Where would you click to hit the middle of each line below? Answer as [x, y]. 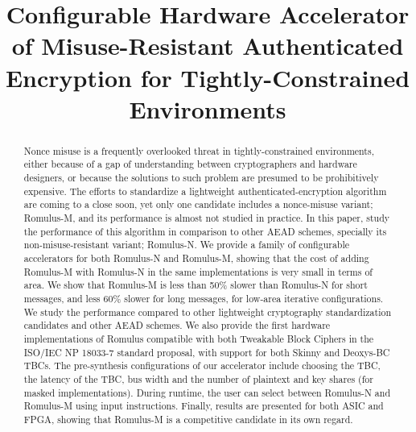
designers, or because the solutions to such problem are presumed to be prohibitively [201, 178]
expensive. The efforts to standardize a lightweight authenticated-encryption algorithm [205, 191]
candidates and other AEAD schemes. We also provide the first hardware [177, 325]
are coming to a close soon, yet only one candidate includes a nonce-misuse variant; [198, 204]
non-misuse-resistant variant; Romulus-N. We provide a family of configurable [187, 245]
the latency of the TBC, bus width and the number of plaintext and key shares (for [198, 378]
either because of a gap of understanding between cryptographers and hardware [190, 164]
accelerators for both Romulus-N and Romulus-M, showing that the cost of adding [196, 258]
